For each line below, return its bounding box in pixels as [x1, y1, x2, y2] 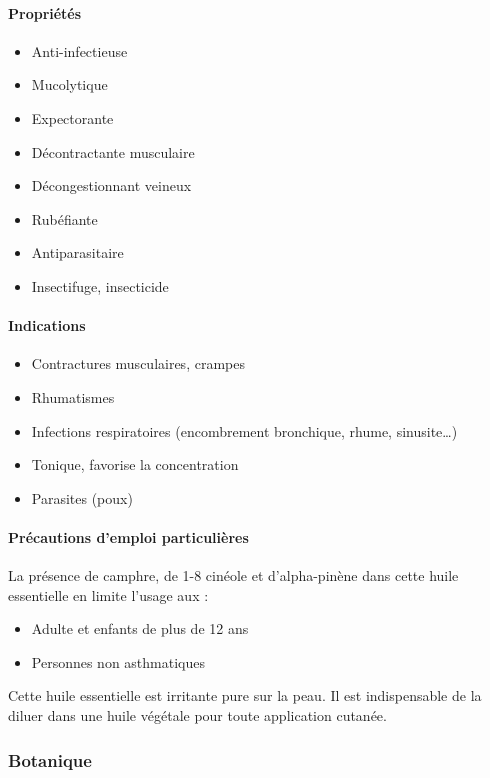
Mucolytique [31, 74, 108, 95]
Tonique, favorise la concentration [31, 454, 239, 475]
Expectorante [31, 107, 114, 128]
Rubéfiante [31, 208, 98, 229]
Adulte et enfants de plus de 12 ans [31, 618, 249, 639]
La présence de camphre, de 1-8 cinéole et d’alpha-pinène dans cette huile [8, 565, 459, 586]
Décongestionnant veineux [31, 175, 192, 196]
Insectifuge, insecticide [31, 275, 169, 296]
